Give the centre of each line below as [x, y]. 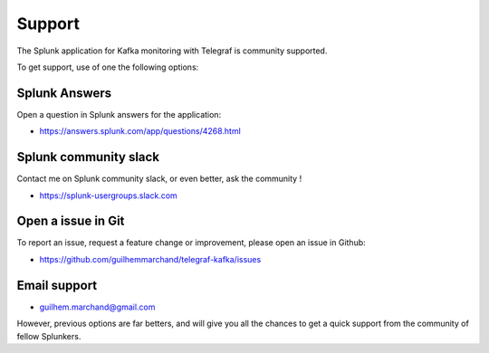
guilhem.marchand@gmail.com [97, 307]
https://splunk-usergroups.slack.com [109, 196]
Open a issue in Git [71, 221]
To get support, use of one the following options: [108, 67]
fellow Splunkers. [49, 336]
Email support [57, 285]
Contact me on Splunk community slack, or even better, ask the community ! [159, 179]
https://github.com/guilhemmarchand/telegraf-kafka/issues [150, 259]
